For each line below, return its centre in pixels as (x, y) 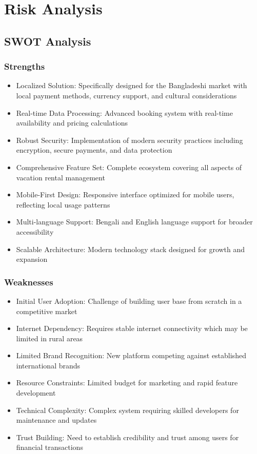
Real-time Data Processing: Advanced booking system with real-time (124, 112)
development (36, 393)
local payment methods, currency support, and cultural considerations (126, 95)
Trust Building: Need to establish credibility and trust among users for (127, 437)
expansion (32, 259)
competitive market (47, 311)
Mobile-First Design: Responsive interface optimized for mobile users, (125, 194)
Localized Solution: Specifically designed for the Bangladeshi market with (132, 85)
